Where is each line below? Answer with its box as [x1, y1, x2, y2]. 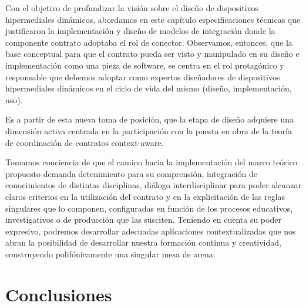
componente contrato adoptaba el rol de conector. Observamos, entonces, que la [5, 36, 292, 48]
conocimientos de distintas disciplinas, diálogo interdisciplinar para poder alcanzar [5, 179, 301, 191]
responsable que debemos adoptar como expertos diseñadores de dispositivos [5, 70, 280, 83]
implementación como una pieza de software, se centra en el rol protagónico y [5, 59, 284, 71]
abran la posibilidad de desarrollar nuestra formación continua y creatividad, [5, 236, 281, 249]
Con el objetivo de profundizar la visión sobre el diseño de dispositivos [5, 2, 259, 13]
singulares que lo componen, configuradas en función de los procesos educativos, [5, 202, 293, 214]
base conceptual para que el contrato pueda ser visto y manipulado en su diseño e [5, 47, 300, 60]
